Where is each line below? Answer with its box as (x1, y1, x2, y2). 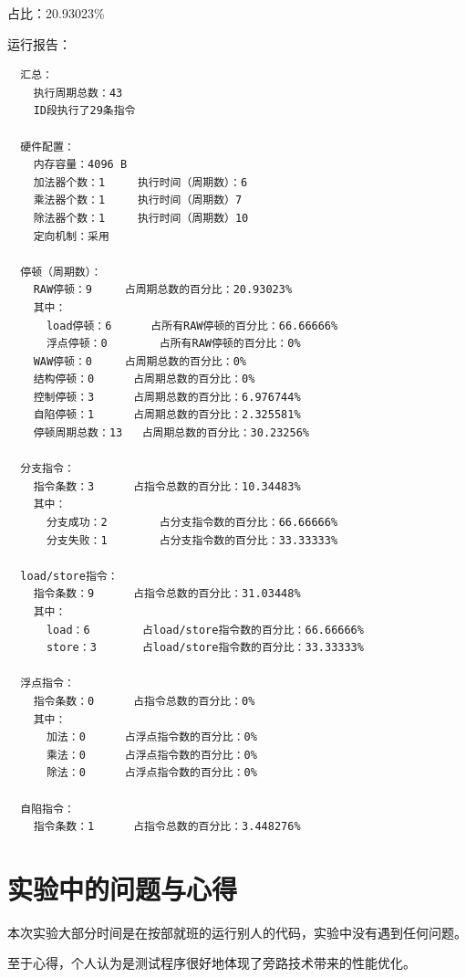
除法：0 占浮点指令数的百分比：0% (46, 766, 257, 780)
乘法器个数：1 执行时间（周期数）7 (33, 194, 243, 207)
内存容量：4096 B (33, 158, 128, 172)
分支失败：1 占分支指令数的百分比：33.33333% (46, 533, 338, 547)
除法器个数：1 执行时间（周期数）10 (33, 211, 249, 225)
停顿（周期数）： (20, 265, 102, 279)
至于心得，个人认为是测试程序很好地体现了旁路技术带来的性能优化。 (7, 953, 416, 973)
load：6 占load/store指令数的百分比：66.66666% (46, 623, 364, 636)
